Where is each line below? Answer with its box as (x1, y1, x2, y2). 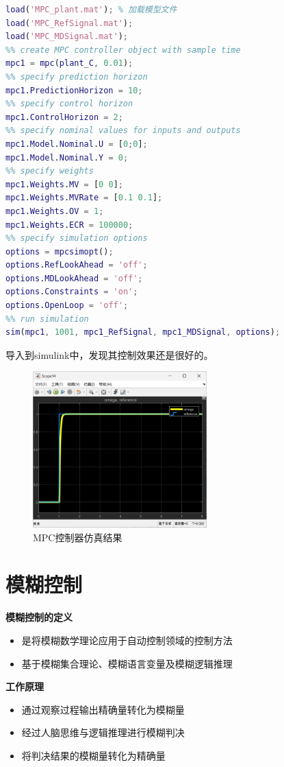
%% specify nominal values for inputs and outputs (5, 126, 241, 136)
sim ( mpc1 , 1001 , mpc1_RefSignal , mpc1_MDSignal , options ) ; (5, 327, 281, 338)
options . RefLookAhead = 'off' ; (5, 260, 148, 270)
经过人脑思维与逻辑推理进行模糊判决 (21, 725, 185, 740)
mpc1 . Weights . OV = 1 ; (5, 206, 104, 216)
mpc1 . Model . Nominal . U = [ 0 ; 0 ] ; (5, 139, 148, 149)
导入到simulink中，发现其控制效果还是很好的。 (5, 347, 214, 362)
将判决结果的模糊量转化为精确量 (21, 748, 166, 762)
